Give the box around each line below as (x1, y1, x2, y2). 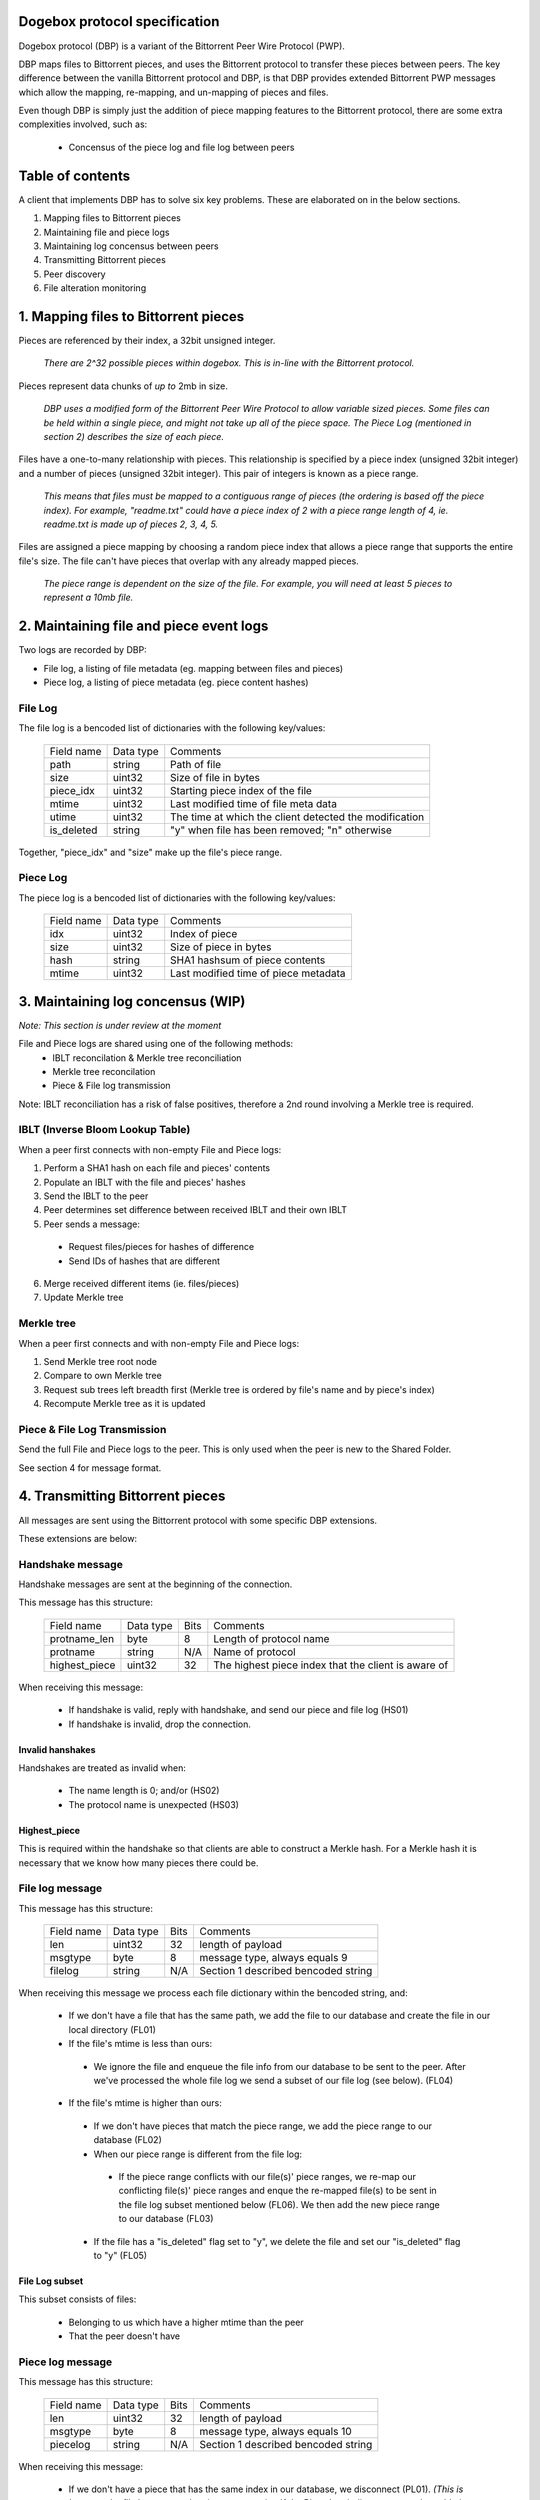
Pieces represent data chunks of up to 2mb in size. (18, 380, 229, 392)
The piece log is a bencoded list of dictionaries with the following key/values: (18, 891, 336, 904)
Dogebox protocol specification (18, 13, 220, 30)
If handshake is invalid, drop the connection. (68, 1718, 252, 1730)
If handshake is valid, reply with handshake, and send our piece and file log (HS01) (68, 1704, 409, 1716)
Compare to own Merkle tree (43, 1370, 162, 1382)
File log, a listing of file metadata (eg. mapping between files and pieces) (43, 662, 344, 674)
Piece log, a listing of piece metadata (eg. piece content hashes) (43, 676, 309, 689)
